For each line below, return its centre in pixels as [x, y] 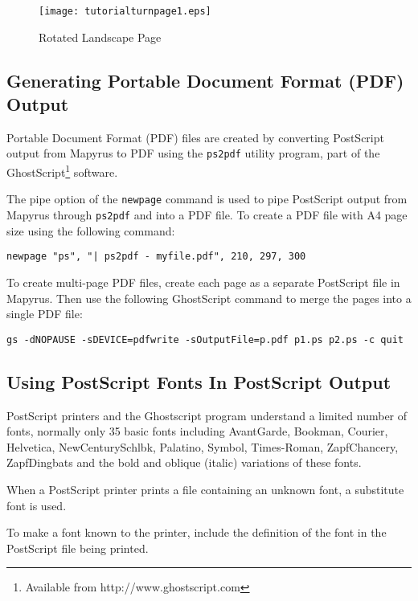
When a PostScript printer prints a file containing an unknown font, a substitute [205, 489]
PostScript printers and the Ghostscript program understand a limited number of [207, 415]
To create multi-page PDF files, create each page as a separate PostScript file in [203, 282]
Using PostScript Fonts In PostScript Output [199, 381]
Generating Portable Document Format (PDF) [205, 80]
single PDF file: [45, 314]
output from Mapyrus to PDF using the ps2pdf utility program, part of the [193, 153]
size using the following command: [91, 230]
